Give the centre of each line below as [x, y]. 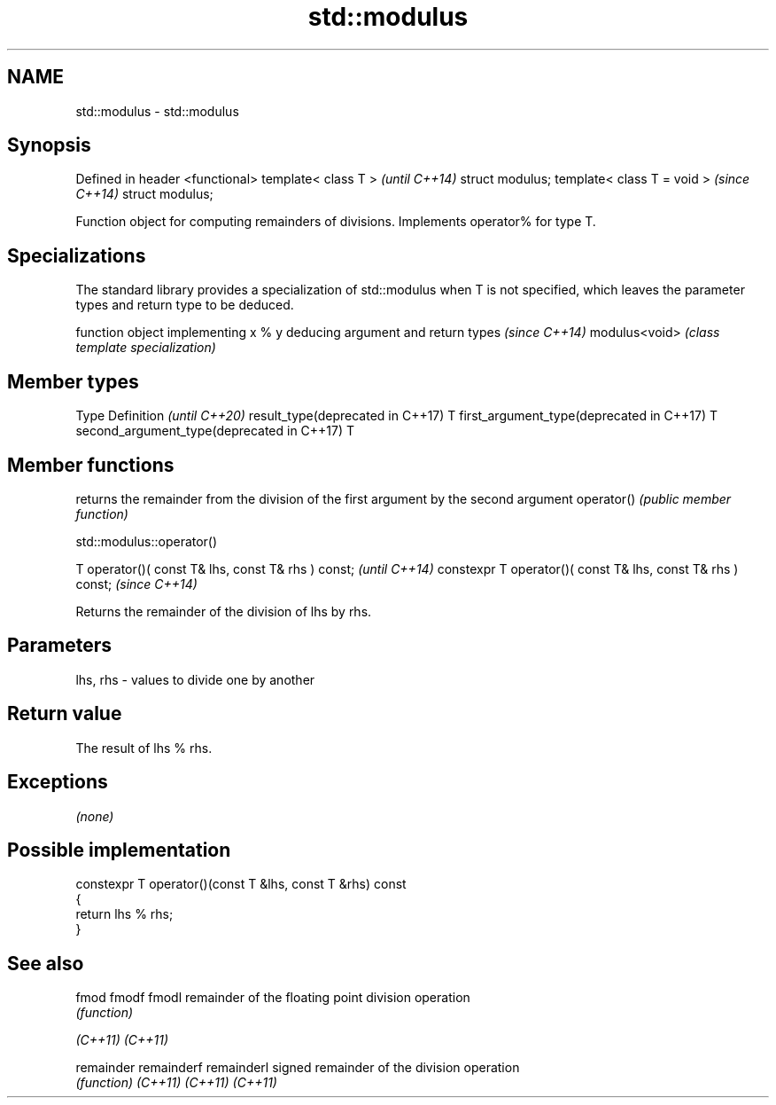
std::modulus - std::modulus [157, 111]
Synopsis [49, 145]
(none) [95, 816]
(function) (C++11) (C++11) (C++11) [176, 1083]
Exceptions [58, 782]
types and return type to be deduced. [185, 305]
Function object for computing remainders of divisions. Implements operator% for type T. [336, 222]
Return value [65, 714]
